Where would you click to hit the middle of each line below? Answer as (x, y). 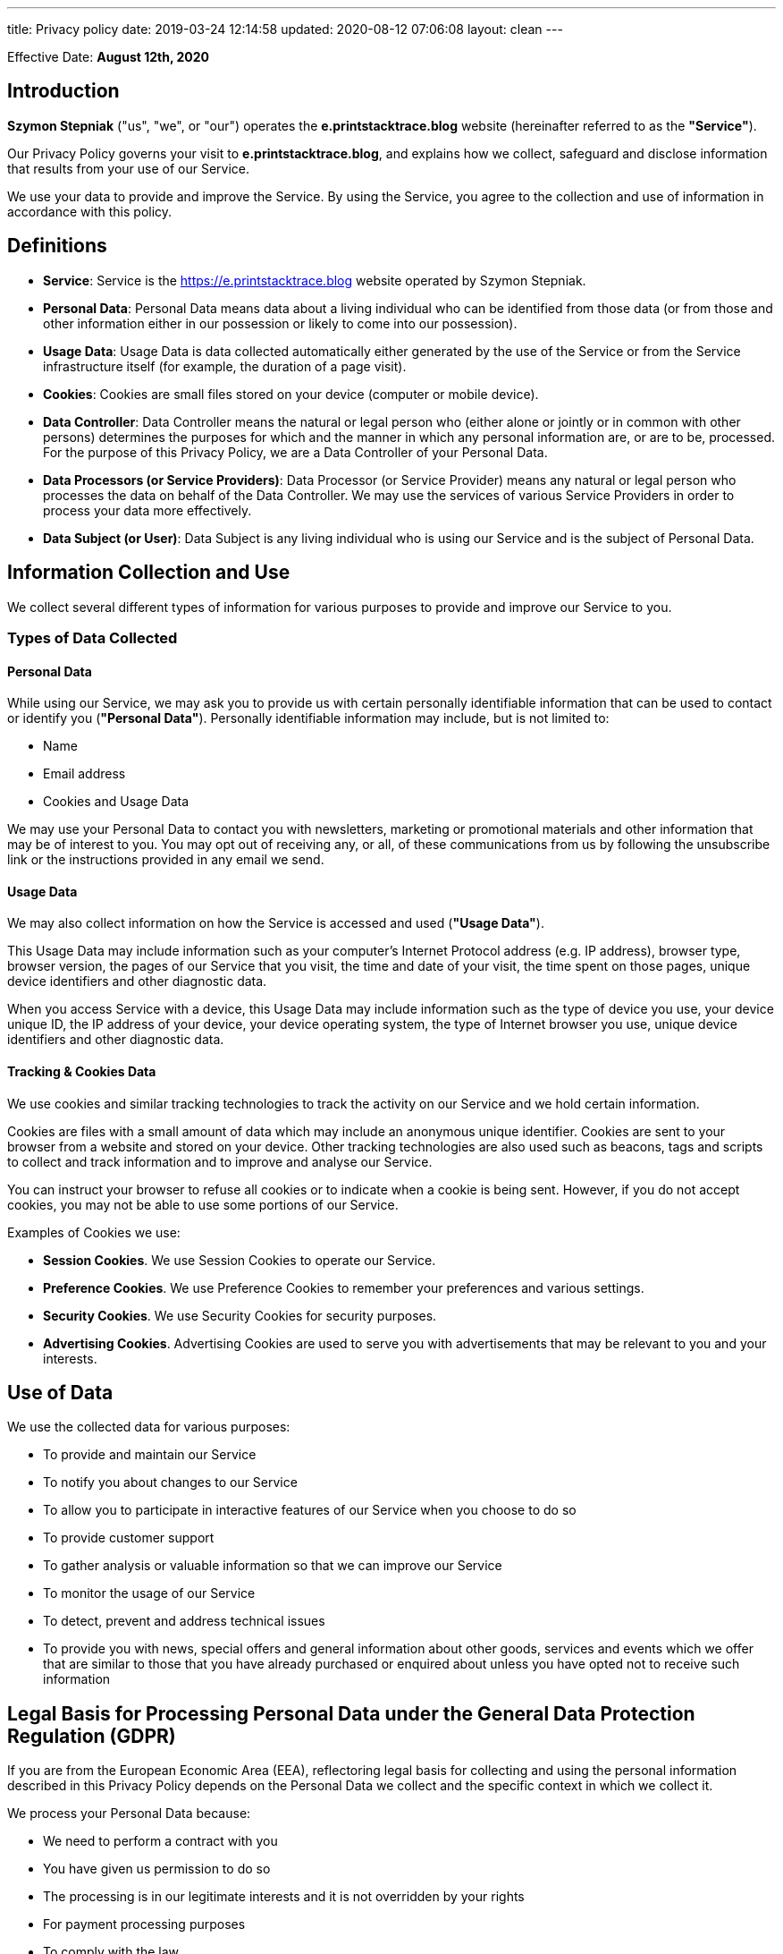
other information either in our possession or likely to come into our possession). (280, 323)
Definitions (57, 246)
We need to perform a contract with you (160, 1841)
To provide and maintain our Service (150, 1455)
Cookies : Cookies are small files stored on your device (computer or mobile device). (291, 394)
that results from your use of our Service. (129, 168)
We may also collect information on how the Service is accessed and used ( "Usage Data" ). (276, 923)
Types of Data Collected (93, 637)
